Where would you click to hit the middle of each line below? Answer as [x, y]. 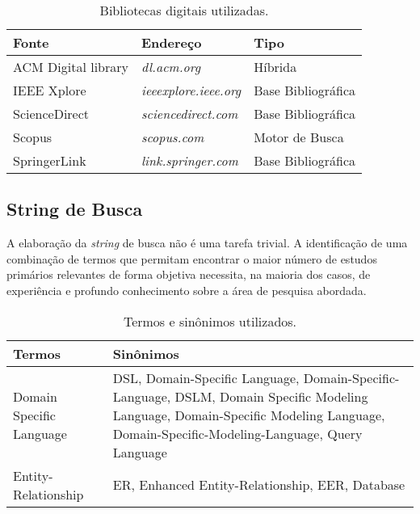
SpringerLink [50, 160]
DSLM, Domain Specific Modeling [271, 396]
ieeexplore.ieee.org [191, 90]
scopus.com [173, 137]
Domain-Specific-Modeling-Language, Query [237, 433]
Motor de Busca [299, 137]
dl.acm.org [171, 67]
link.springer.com [190, 160]
